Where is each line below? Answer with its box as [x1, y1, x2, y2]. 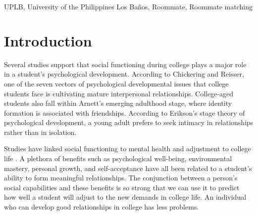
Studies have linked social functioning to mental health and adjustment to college [4, 143, 251, 154]
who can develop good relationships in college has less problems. [4, 202, 199, 212]
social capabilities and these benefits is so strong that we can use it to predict [4, 182, 240, 192]
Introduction [4, 30, 92, 50]
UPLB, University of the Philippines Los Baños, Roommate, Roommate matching [4, 1, 253, 11]
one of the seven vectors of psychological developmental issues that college [4, 78, 229, 88]
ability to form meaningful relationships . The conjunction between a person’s [4, 172, 238, 183]
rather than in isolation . [4, 127, 77, 137]
